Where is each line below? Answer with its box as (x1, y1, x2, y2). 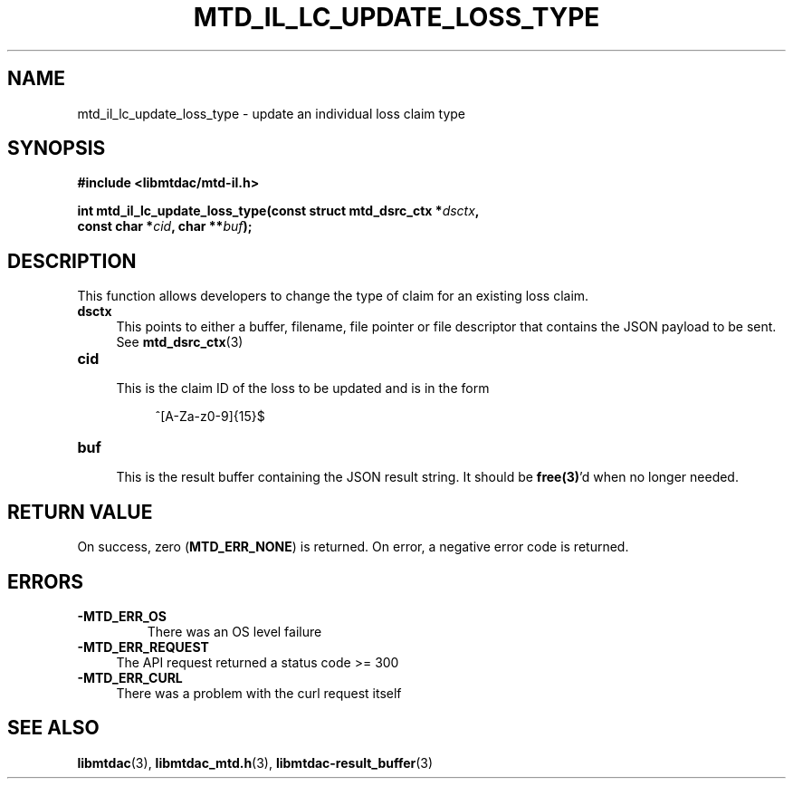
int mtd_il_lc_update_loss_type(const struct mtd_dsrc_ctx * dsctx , (77, 203, 480, 219)
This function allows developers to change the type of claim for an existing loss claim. (77, 288, 589, 304)
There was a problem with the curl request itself (116, 685, 402, 701)
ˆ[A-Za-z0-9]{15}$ (155, 408, 265, 425)
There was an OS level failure (147, 623, 322, 639)
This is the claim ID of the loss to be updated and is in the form (116, 380, 490, 397)
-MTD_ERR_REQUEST (77, 638, 209, 655)
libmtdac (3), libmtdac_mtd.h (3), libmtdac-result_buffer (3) (77, 754, 434, 771)
